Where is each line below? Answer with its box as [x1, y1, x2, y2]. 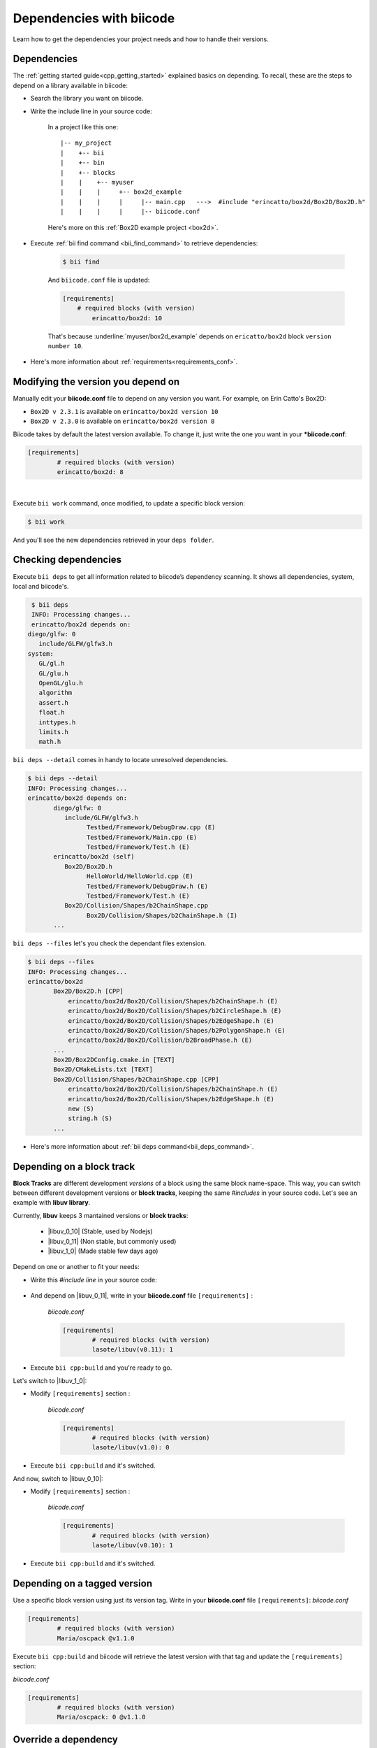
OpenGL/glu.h [38, 679, 84, 687]
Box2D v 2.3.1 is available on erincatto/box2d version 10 [30, 407, 219, 415]
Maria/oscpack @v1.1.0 [57, 1634, 135, 1642]
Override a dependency [13, 1733, 118, 1745]
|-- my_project [60, 139, 112, 147]
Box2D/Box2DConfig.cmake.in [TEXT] [53, 1056, 175, 1064]
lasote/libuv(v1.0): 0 [91, 1444, 170, 1452]
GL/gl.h [38, 659, 65, 668]
